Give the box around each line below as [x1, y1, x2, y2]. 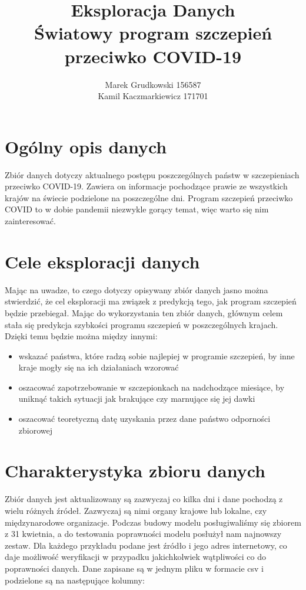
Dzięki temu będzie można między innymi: [5, 330, 158, 342]
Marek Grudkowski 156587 [105, 78, 201, 90]
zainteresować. [5, 215, 56, 227]
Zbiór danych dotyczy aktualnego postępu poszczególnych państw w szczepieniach [5, 168, 300, 181]
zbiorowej [18, 424, 53, 436]
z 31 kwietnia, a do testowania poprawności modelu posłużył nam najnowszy [5, 527, 282, 540]
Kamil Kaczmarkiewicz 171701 [98, 90, 208, 102]
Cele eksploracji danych [5, 249, 200, 273]
